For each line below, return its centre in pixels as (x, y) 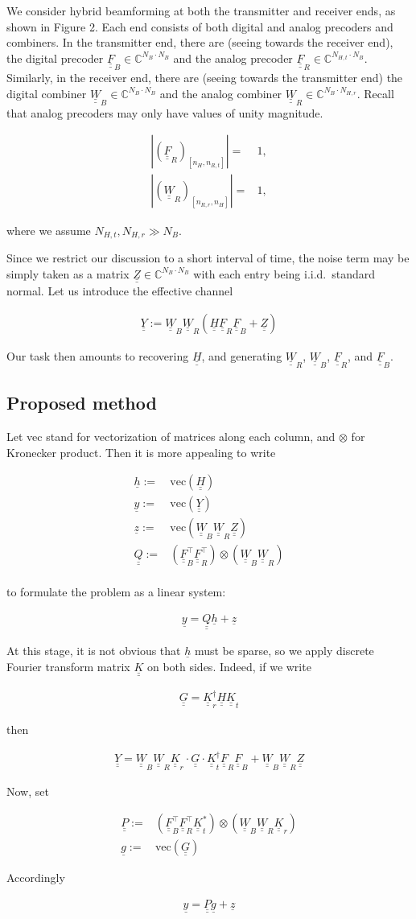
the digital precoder (55, 58)
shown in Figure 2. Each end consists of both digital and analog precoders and (200, 26)
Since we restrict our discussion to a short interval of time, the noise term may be (208, 257)
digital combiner (47, 93)
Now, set (28, 791)
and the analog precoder (233, 58)
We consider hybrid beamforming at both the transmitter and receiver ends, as (201, 10)
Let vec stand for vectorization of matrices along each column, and (171, 437)
